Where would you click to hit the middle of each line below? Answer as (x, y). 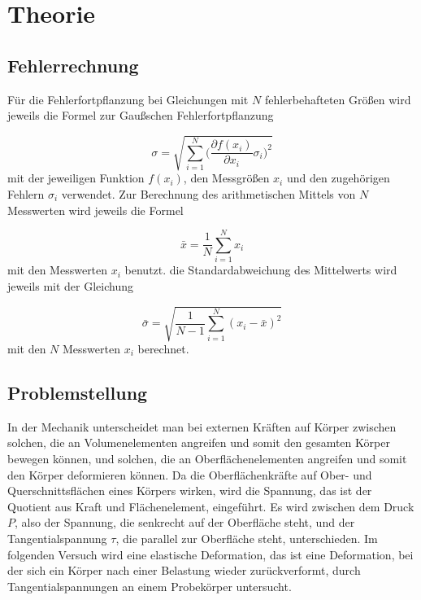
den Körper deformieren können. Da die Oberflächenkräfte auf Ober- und (190, 474)
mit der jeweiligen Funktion (76, 178)
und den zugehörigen (338, 178)
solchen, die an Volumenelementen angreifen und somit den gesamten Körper (199, 442)
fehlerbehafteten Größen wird (338, 99)
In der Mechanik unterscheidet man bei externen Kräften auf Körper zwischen (202, 426)
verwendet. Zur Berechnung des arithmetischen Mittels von (208, 193)
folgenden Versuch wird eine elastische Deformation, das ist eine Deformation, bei (210, 554)
